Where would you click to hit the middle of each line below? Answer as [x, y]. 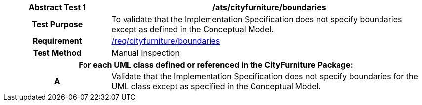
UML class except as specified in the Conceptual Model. [216, 86]
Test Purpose [57, 24]
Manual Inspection [146, 53]
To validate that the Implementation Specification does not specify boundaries [257, 19]
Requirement [57, 41]
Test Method [57, 53]
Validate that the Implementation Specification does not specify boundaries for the [265, 76]
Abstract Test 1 [57, 7]
